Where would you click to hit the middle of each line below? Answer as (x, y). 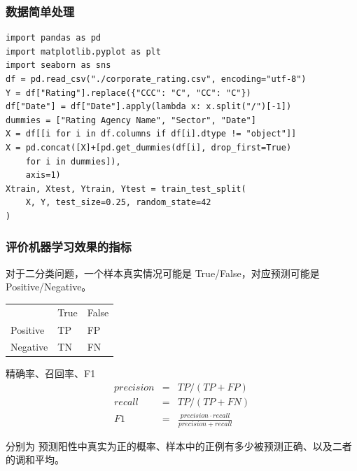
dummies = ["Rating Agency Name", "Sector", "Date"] (131, 120)
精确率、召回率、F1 (51, 373)
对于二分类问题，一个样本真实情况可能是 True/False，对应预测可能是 (163, 273)
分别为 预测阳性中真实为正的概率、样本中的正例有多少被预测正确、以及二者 (179, 445)
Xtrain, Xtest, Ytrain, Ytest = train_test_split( (126, 189)
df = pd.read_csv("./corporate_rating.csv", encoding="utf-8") (156, 79)
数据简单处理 (40, 11)
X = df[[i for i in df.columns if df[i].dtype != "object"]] (151, 134)
